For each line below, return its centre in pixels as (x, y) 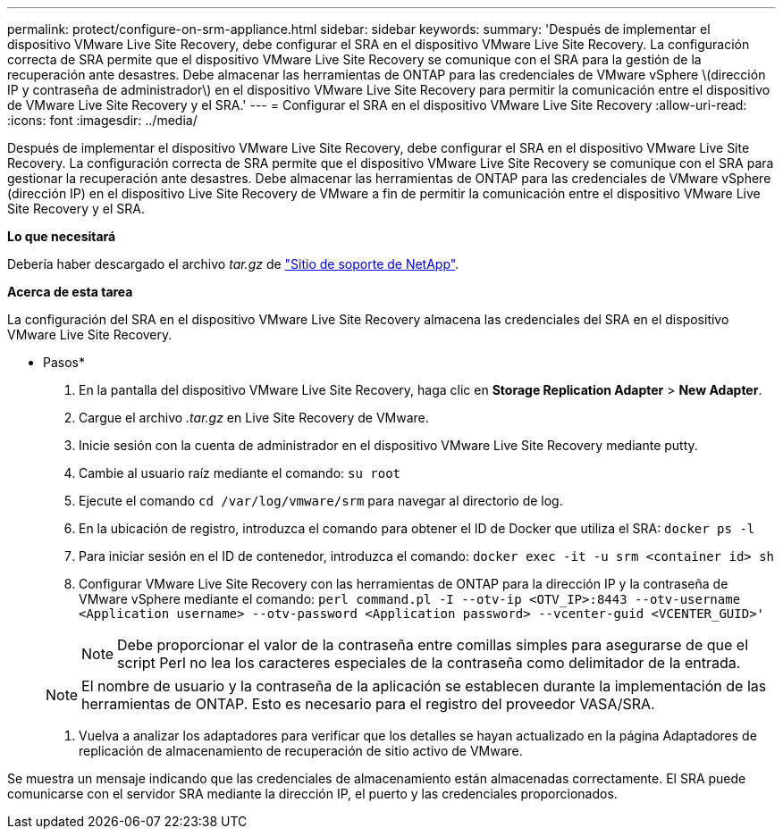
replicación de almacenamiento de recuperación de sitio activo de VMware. (301, 751)
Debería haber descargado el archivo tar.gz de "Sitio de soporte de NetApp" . (233, 264)
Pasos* (64, 362)
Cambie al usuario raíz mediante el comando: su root (240, 473)
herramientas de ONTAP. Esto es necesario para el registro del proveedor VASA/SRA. (368, 704)
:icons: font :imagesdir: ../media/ (102, 120)
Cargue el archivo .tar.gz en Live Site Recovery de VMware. (254, 418)
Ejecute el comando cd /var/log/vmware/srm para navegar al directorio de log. (321, 501)
